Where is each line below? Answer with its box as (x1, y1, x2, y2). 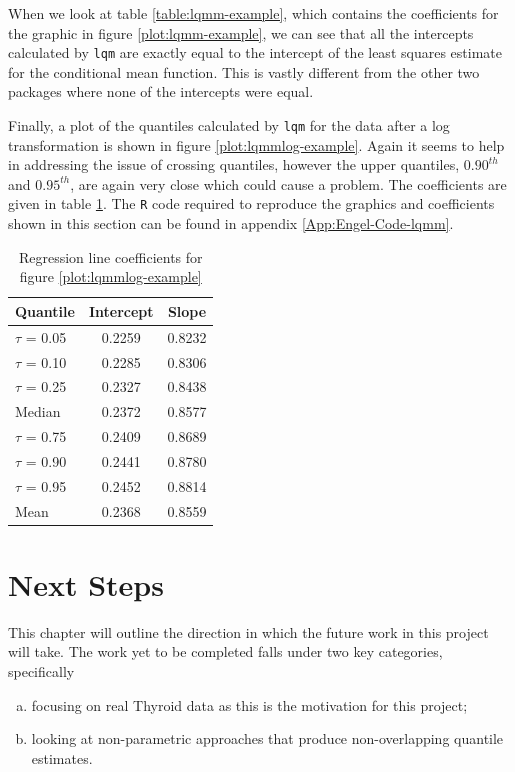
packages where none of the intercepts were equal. (8, 81, 314, 102)
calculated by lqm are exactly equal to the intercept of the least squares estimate (8, 42, 502, 63)
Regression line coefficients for (18, 246, 203, 267)
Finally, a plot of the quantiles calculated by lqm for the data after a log (8, 115, 450, 136)
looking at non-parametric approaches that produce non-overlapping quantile (31, 728, 504, 749)
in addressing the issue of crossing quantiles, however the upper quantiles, (8, 154, 460, 175)
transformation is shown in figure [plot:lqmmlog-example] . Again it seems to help (8, 134, 505, 155)
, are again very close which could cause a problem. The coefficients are (70, 173, 507, 194)
